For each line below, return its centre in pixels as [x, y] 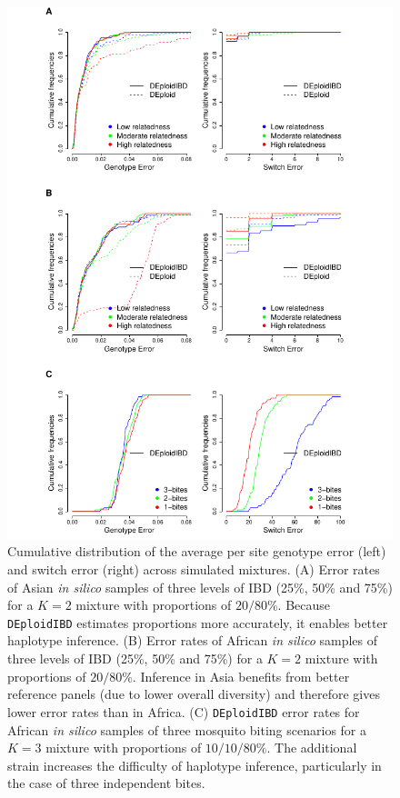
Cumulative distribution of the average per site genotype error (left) [197, 551]
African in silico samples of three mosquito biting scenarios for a [187, 729]
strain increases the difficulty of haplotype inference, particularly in [195, 765]
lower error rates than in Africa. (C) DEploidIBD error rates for [184, 711]
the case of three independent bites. [106, 783]
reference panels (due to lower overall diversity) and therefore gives [194, 694]
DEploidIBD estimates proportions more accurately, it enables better [198, 622]
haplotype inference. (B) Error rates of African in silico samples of [193, 640]
